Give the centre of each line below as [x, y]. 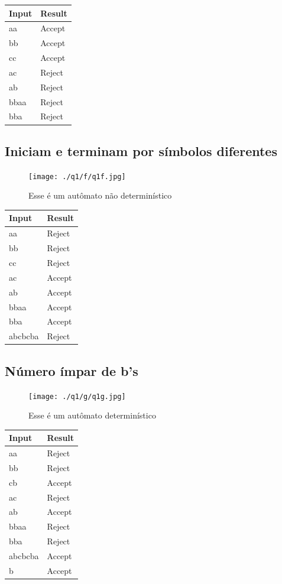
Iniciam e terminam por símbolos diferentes [141, 150]
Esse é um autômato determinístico [92, 415]
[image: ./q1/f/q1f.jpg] [77, 176]
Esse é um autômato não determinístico [100, 195]
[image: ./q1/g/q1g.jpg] [77, 396]
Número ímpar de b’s [72, 370]
